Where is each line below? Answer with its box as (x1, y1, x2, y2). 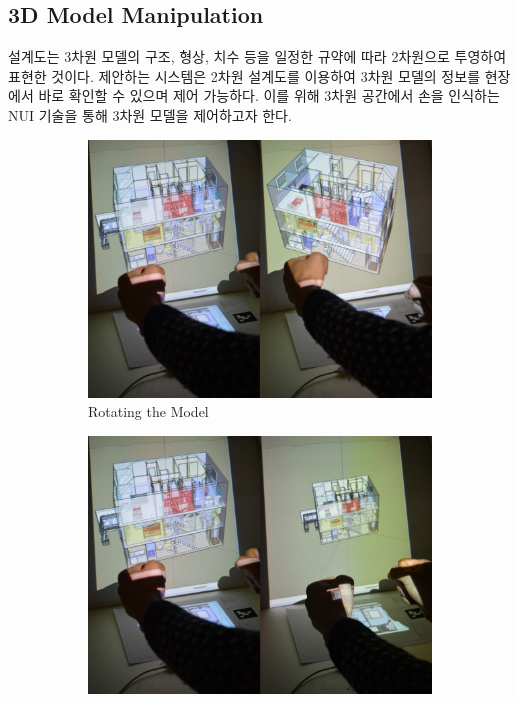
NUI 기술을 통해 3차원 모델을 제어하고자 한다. (8, 104, 292, 125)
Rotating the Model (88, 401, 209, 422)
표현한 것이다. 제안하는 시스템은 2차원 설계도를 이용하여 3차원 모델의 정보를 (8, 65, 481, 86)
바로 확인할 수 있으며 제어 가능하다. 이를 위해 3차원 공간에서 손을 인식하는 (38, 85, 500, 106)
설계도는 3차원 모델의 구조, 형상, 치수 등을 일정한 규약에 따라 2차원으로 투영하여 (8, 46, 507, 67)
